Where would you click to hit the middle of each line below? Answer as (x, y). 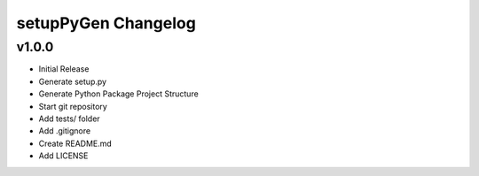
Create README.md (75, 143)
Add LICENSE (63, 156)
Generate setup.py (72, 81)
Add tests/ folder (70, 119)
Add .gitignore (65, 131)
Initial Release (64, 69)
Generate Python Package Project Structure (118, 94)
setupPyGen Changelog (106, 23)
